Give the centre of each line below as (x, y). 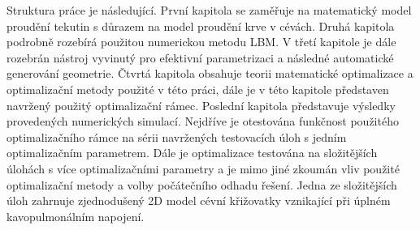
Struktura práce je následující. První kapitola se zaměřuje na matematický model (209, 10)
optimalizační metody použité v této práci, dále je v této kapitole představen (198, 89)
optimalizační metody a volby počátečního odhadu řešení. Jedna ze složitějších (202, 184)
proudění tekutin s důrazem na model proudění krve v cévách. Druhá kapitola (201, 26)
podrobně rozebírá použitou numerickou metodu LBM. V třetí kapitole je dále (201, 42)
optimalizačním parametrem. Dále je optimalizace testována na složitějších (192, 153)
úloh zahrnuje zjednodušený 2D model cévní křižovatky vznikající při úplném (199, 200)
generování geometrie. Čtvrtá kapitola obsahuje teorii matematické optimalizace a (210, 73)
